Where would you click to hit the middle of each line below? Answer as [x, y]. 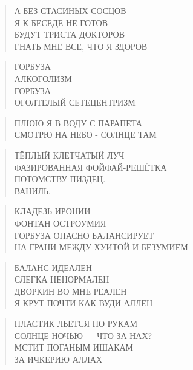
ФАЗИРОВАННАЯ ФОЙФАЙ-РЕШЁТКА [90, 167]
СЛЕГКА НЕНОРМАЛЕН [62, 279]
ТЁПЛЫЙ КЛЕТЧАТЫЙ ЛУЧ [69, 155]
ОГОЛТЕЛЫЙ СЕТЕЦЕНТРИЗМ [75, 102]
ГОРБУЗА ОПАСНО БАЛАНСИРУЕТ [84, 235]
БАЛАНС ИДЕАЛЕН [53, 267]
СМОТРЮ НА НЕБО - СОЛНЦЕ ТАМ [85, 135]
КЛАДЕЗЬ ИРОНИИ [52, 211]
